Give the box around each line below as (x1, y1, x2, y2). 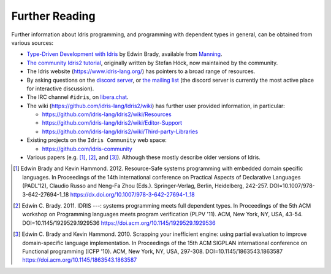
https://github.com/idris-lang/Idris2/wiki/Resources (42, 111, 172, 118)
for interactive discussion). (26, 85, 94, 92)
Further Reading (11, 9, 96, 23)
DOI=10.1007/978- (269, 182, 315, 190)
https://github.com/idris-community (42, 145, 133, 152)
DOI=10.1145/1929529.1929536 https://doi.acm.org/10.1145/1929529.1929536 (22, 219, 216, 227)
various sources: (11, 39, 54, 46)
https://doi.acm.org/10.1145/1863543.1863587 (22, 256, 137, 264)
